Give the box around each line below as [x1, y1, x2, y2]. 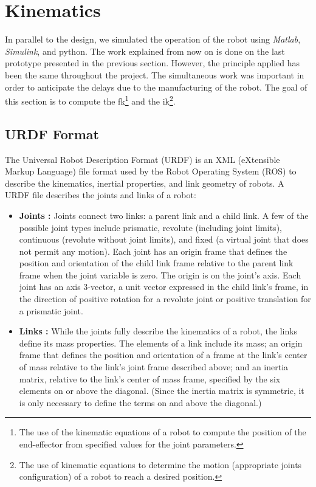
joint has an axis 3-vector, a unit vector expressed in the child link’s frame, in [19, 280, 309, 293]
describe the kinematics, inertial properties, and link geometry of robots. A [5, 176, 284, 189]
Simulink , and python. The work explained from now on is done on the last [5, 44, 285, 57]
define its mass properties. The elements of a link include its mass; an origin [19, 336, 303, 349]
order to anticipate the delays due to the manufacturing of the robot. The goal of [5, 80, 307, 93]
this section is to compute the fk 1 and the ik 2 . [5, 93, 176, 107]
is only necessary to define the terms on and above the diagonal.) [19, 396, 262, 409]
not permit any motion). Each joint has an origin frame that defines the [19, 244, 287, 257]
